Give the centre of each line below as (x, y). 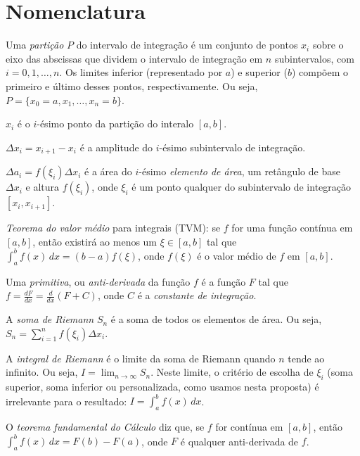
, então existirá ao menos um (95, 241)
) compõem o (320, 72)
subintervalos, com (314, 58)
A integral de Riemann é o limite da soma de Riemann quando (141, 358)
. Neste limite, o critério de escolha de (232, 372)
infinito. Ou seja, (42, 372)
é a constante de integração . (197, 295)
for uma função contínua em (292, 228)
